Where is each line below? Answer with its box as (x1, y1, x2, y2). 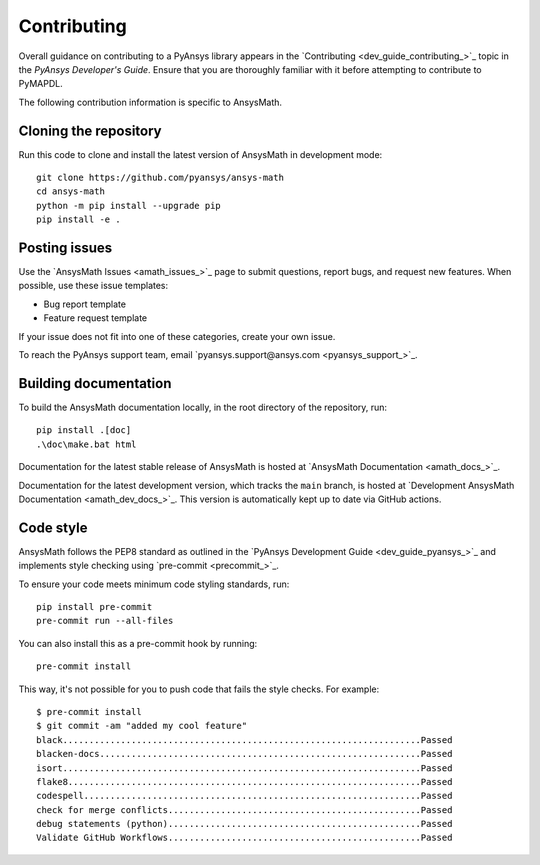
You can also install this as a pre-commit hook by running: (18, 637, 258, 649)
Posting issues (18, 240, 113, 256)
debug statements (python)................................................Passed (36, 818, 453, 830)
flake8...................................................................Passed (36, 776, 453, 787)
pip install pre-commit (36, 601, 153, 612)
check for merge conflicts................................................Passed (36, 804, 453, 815)
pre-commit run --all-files (36, 615, 174, 627)
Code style (18, 519, 88, 536)
